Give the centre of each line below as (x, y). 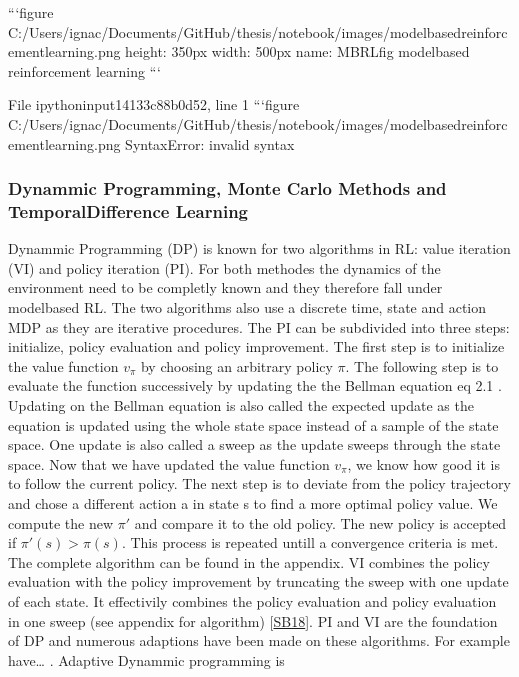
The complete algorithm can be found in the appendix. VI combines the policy (249, 561)
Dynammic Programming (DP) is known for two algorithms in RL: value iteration (259, 248)
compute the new (60, 522)
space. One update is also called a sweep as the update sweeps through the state (254, 444)
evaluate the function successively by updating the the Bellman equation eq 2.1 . (255, 385)
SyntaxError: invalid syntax (210, 143)
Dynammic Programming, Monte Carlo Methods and (227, 188)
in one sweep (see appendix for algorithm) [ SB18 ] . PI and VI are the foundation (253, 620)
